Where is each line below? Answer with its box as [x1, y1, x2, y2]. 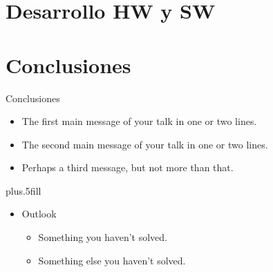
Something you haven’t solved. [38, 230, 167, 244]
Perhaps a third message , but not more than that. [21, 160, 234, 175]
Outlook [21, 206, 57, 221]
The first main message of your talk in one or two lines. [21, 114, 257, 128]
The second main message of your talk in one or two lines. [21, 137, 268, 151]
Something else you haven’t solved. [38, 253, 186, 267]
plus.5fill [6, 183, 41, 197]
